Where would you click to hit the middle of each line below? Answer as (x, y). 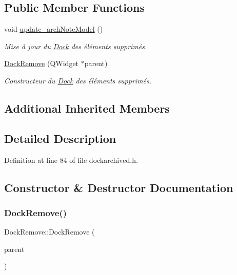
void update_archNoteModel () (54, 29)
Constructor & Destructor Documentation (119, 187)
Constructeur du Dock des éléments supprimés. (78, 80)
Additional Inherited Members (87, 108)
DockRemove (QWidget (42, 63)
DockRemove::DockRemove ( (50, 232)
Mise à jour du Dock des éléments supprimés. (76, 46)
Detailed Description (60, 138)
